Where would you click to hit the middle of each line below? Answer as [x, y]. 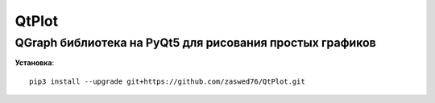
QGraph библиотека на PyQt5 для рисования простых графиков [195, 43]
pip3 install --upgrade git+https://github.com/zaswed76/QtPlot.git [167, 81]
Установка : [35, 63]
